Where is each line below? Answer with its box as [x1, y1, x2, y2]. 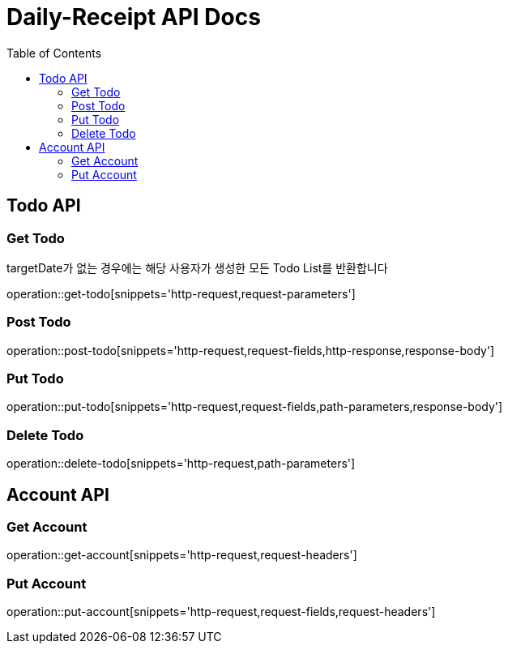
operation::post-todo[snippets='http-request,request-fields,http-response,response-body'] [6, 343, 495, 357]
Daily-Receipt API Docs [6, 3, 261, 31]
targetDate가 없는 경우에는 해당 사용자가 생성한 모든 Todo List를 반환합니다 [6, 260, 388, 275]
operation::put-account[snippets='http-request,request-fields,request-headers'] [6, 605, 436, 619]
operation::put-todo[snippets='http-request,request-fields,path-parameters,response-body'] [6, 400, 503, 414]
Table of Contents [6, 45, 102, 60]
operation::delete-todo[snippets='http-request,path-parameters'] [6, 456, 356, 471]
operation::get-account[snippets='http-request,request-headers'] [6, 548, 357, 562]
